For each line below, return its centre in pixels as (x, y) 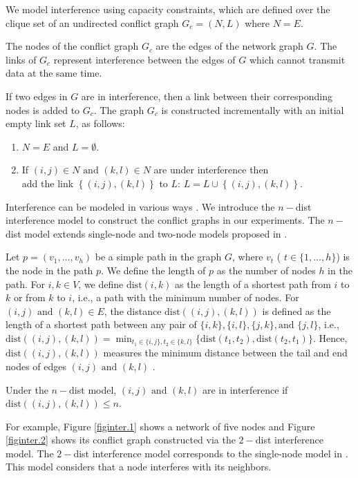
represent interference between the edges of (144, 59)
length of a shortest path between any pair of (101, 324)
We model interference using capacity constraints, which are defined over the (168, 9)
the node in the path (49, 270)
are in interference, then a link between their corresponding (207, 96)
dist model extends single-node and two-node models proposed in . (147, 233)
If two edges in (37, 96)
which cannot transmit (297, 59)
